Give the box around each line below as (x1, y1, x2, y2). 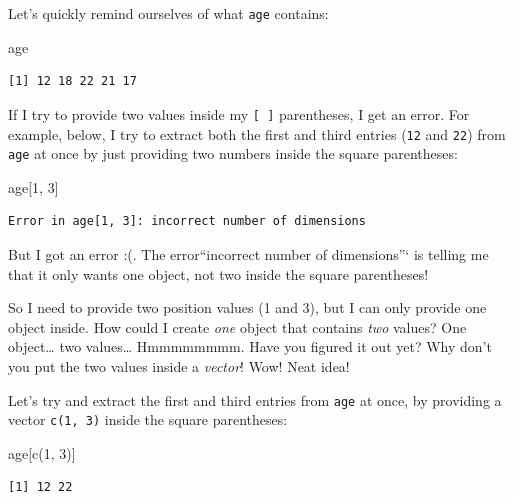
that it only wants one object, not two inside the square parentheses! (8, 263, 429, 284)
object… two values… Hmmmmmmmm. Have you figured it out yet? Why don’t (8, 336, 492, 357)
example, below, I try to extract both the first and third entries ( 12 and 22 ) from (8, 123, 506, 144)
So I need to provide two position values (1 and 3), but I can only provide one (8, 297, 487, 318)
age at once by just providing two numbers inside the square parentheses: (8, 143, 458, 164)
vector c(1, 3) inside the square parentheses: (8, 409, 288, 430)
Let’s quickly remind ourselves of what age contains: (8, 3, 329, 23)
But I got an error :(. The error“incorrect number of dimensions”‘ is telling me (8, 244, 489, 264)
